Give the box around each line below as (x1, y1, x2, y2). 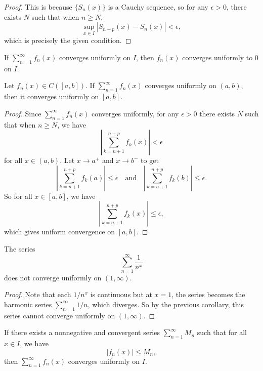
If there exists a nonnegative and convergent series (4, 327, 160, 338)
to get (141, 155, 159, 166)
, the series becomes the (171, 289, 245, 300)
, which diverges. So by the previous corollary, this (87, 299, 244, 309)
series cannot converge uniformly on (4, 310, 115, 320)
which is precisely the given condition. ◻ (4, 35, 131, 46)
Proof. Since (4, 108, 41, 118)
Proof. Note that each (4, 289, 71, 300)
